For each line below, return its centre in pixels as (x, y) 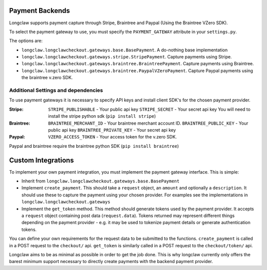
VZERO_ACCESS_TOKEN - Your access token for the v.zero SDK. (112, 137)
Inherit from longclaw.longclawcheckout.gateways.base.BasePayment (101, 181)
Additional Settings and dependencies (56, 90)
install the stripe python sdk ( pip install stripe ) (102, 116)
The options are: (26, 41)
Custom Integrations (42, 160)
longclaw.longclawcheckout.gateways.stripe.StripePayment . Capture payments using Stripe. (127, 57)
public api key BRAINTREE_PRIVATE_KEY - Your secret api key (112, 130)
